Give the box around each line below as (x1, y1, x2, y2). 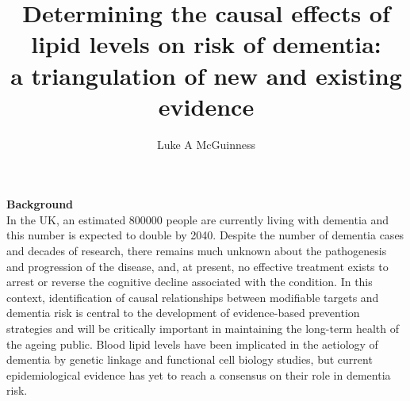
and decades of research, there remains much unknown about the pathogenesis (6, 243, 387, 259)
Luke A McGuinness (156, 136, 256, 152)
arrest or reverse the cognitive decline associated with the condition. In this (6, 273, 373, 290)
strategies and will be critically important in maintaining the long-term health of (6, 320, 400, 337)
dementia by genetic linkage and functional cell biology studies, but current (6, 351, 373, 368)
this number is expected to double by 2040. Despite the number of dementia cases (6, 227, 404, 243)
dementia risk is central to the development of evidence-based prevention (6, 304, 360, 321)
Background (6, 196, 74, 212)
